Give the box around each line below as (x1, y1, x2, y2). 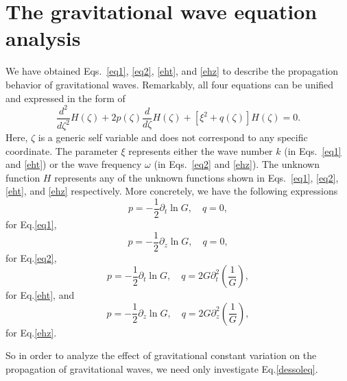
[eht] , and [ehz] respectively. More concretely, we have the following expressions (5, 184, 338, 198)
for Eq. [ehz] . (5, 325, 57, 339)
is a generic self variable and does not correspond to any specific (38, 130, 308, 144)
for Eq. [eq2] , (5, 250, 57, 265)
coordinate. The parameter (5, 143, 118, 158)
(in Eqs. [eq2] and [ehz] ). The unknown (154, 157, 320, 171)
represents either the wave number (128, 143, 273, 158)
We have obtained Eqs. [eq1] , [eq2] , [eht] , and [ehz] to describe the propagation (5, 64, 339, 78)
